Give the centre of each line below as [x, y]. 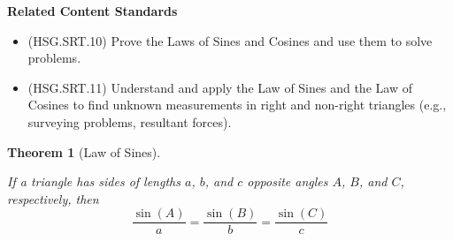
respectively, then [53, 198]
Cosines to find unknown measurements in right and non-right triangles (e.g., [237, 105]
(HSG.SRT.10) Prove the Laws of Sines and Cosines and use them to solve [230, 40]
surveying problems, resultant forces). [130, 121]
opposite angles [288, 181]
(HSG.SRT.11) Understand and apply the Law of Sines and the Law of [220, 87]
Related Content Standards [92, 11]
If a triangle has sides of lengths [94, 181]
